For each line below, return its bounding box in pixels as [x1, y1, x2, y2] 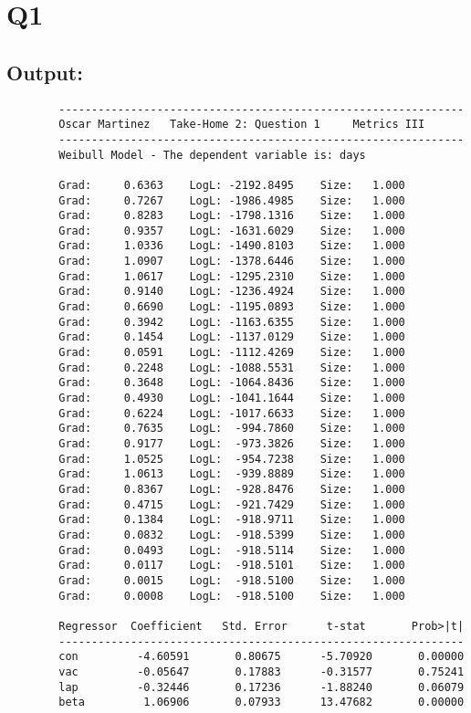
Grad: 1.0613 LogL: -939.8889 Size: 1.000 [58, 467, 405, 481]
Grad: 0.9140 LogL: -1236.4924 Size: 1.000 [58, 285, 405, 299]
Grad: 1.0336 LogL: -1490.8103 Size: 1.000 [58, 239, 405, 253]
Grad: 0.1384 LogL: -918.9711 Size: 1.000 [58, 513, 405, 527]
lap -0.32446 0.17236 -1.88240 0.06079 [58, 680, 465, 694]
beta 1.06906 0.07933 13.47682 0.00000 [58, 696, 465, 709]
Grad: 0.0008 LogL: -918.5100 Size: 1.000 [58, 589, 405, 603]
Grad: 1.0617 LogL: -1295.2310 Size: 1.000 [58, 269, 405, 283]
